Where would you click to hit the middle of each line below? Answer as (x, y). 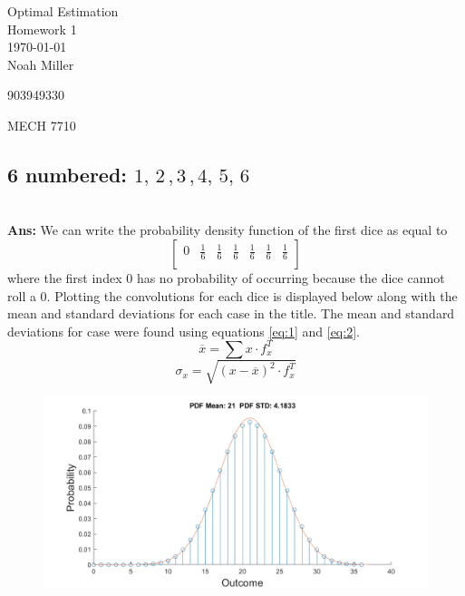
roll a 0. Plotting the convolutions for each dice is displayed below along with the (232, 295)
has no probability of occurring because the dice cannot (291, 277)
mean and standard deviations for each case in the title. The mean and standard (231, 313)
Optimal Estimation (63, 11)
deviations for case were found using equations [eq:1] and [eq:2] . (184, 331)
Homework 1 (42, 29)
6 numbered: (68, 174)
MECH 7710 (42, 125)
